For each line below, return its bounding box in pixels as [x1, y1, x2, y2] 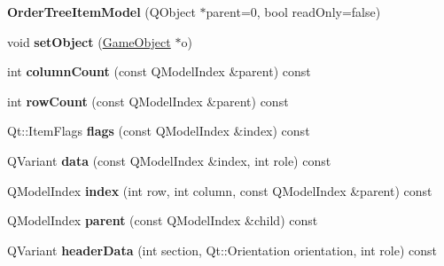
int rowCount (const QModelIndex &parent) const [7, 91, 289, 110]
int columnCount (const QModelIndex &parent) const [7, 62, 311, 81]
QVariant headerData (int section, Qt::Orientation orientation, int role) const [7, 240, 438, 259]
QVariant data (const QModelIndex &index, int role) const [7, 151, 331, 169]
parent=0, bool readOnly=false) [206, 3, 381, 20]
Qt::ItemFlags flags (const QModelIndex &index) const [7, 121, 310, 140]
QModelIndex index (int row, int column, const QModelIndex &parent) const [7, 181, 432, 199]
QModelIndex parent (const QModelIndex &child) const [7, 211, 318, 230]
